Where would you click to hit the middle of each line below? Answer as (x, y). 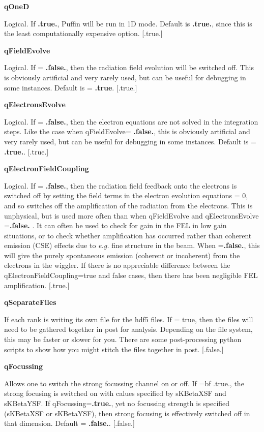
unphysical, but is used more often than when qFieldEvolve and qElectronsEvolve (131, 215)
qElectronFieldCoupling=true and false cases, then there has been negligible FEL (131, 275)
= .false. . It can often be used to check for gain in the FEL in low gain (115, 225)
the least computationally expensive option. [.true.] (83, 33)
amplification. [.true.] (37, 285)
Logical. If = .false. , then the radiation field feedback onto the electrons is (121, 185)
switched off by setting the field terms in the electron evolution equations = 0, (126, 195)
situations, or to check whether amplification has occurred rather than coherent (128, 235)
